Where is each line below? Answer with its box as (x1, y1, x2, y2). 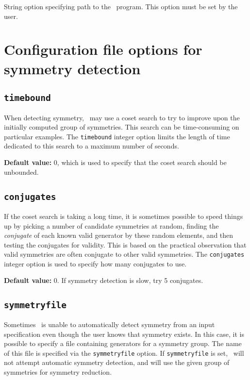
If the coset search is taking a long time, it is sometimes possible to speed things (4, 211, 243, 221)
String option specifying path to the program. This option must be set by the (4, 1, 238, 11)
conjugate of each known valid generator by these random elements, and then (4, 230, 233, 240)
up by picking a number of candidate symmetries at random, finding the (4, 220, 219, 231)
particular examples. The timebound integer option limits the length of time (4, 131, 230, 141)
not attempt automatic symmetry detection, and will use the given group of (4, 357, 230, 367)
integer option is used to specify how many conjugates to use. (4, 258, 187, 268)
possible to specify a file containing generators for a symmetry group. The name (4, 338, 242, 348)
